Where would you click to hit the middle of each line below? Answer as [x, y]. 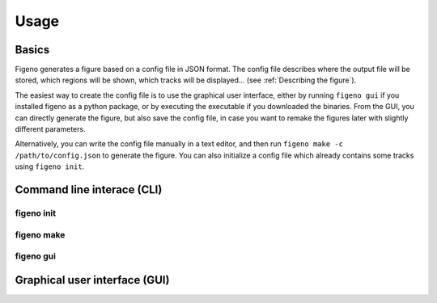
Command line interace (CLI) [89, 189]
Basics [32, 50]
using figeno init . [50, 166]
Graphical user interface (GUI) [92, 280]
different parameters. [50, 129]
